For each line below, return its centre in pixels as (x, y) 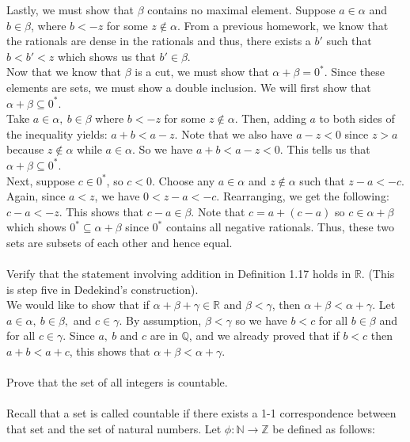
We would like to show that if (78, 305)
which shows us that (106, 56)
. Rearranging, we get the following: (303, 196)
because (25, 149)
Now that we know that (64, 72)
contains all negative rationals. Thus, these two (280, 227)
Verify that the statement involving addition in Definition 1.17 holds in (179, 274)
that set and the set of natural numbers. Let (114, 429)
